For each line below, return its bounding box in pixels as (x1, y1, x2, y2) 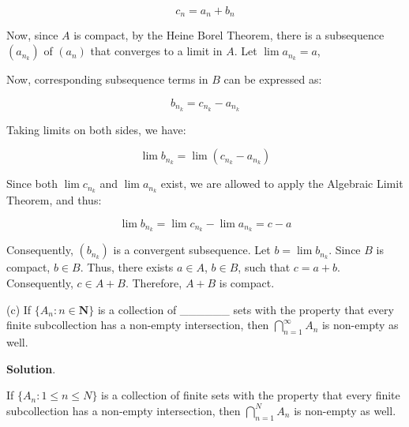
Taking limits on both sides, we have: (6, 121, 186, 137)
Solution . (6, 360, 56, 376)
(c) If (6, 301, 32, 317)
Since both (6, 175, 58, 192)
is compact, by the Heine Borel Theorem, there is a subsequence (73, 27, 385, 43)
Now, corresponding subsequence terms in (6, 71, 208, 88)
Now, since (6, 27, 58, 43)
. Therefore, (125, 275, 182, 290)
